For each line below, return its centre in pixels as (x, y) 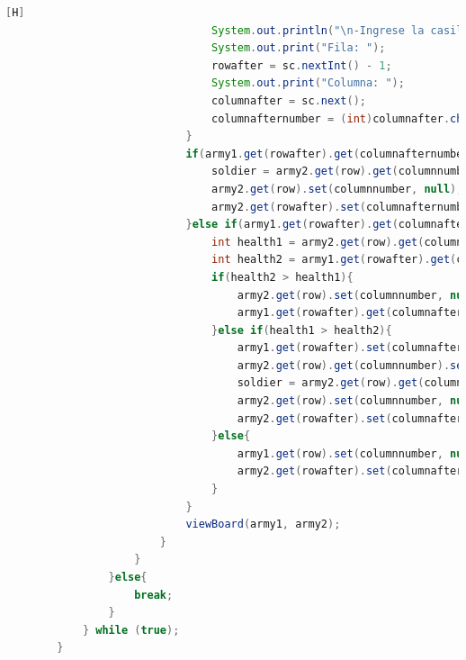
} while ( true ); (131, 630)
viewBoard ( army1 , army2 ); (263, 524)
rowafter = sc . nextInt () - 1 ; (302, 65)
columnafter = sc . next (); (289, 100)
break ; (154, 595)
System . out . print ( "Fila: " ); (299, 48)
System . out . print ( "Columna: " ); (308, 83)
